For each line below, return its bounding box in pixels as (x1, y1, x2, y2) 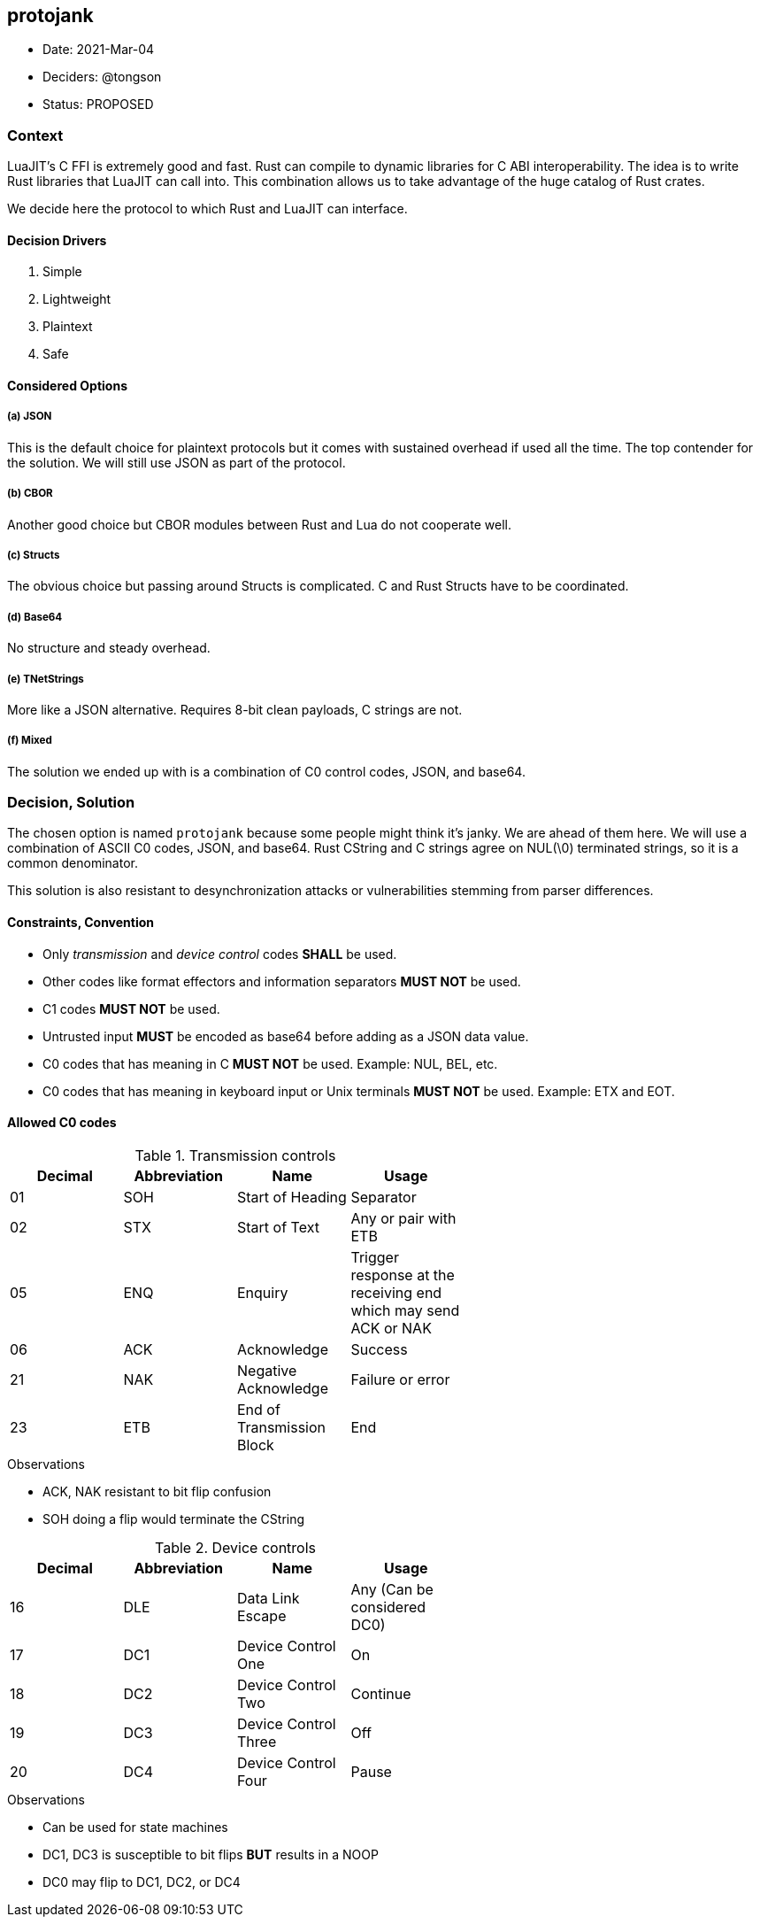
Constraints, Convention (7, 915, 155, 931)
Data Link (237, 1588, 300, 1607)
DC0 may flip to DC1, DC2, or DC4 (42, 1874, 241, 1889)
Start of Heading (237, 1187, 347, 1206)
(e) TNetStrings (7, 672, 84, 685)
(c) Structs (7, 548, 60, 561)
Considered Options (7, 378, 127, 393)
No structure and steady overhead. (7, 640, 211, 656)
